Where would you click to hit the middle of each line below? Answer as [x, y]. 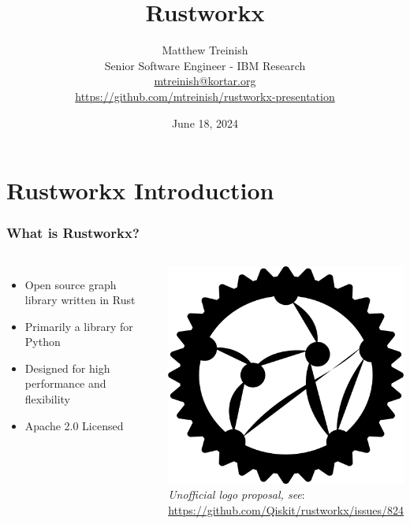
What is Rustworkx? [73, 233]
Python [43, 342]
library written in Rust [80, 300]
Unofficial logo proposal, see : [237, 494]
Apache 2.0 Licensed [74, 425]
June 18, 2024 [205, 123]
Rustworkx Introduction [140, 190]
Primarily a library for [79, 326]
